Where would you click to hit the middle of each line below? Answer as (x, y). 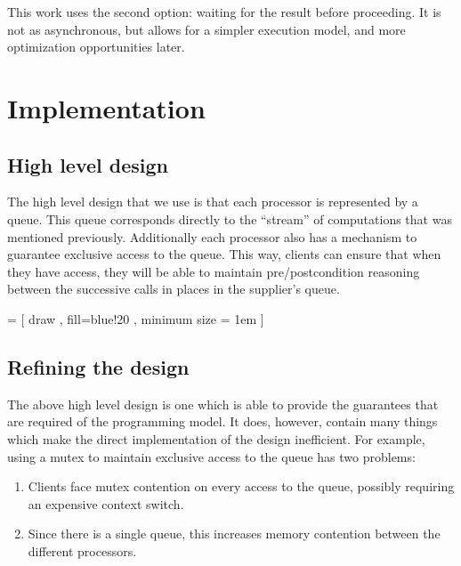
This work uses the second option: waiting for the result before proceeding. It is (224, 12)
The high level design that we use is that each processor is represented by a (213, 202)
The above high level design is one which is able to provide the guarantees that (223, 404)
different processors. (82, 550)
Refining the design (98, 366)
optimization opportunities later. (96, 47)
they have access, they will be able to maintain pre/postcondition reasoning (214, 271)
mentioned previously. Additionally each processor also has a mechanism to (212, 236)
